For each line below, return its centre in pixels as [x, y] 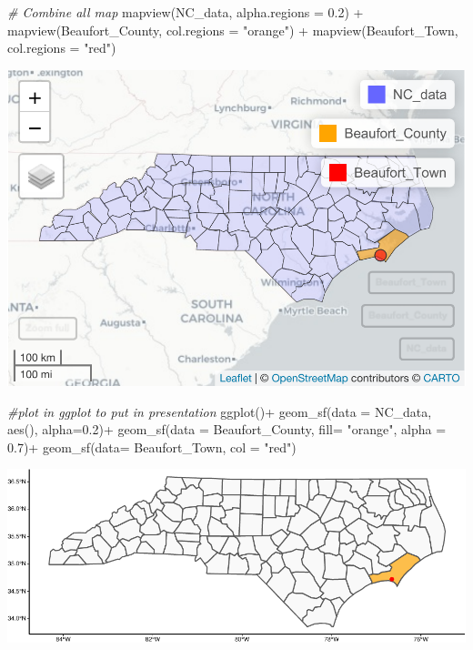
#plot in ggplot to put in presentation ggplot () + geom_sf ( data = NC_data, [220, 411]
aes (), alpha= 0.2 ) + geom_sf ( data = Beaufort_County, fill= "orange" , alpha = [227, 429]
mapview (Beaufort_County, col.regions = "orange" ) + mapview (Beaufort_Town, [233, 30]
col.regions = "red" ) [62, 48]
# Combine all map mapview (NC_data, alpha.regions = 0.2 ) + [186, 12]
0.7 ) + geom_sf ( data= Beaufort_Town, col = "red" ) [152, 447]
